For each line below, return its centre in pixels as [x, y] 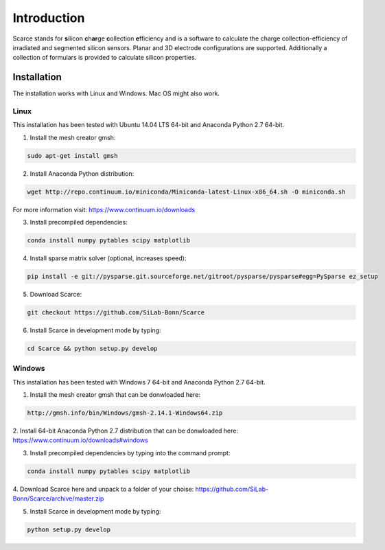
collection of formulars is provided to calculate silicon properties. [105, 58]
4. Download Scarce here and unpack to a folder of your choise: [103, 489]
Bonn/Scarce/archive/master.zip [58, 499]
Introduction [49, 18]
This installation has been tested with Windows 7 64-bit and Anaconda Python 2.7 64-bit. [139, 382]
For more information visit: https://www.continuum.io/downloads [104, 209]
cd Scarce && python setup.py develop [92, 348]
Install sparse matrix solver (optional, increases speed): [108, 258]
